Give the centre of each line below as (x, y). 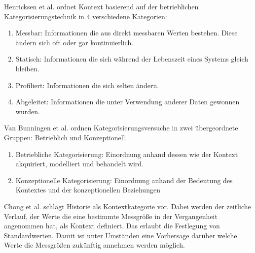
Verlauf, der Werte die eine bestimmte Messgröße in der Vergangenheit (111, 216)
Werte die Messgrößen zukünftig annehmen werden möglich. (94, 245)
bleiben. (27, 68)
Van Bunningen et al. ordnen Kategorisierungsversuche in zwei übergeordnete (121, 128)
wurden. (28, 111)
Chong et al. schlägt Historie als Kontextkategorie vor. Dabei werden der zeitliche (127, 206)
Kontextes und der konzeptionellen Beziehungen (88, 190)
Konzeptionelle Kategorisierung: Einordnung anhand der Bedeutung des (124, 180)
